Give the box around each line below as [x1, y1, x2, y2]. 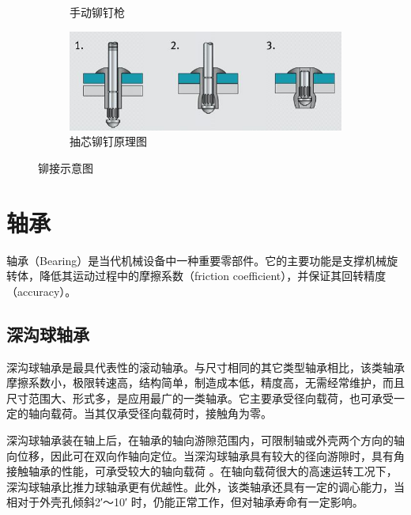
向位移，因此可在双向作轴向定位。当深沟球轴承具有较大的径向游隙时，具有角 [6, 447, 405, 464]
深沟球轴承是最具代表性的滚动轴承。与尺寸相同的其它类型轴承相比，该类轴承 [6, 358, 405, 375]
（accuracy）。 [6, 282, 77, 299]
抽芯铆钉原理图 [70, 133, 147, 150]
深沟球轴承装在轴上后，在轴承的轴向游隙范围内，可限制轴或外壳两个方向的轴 [6, 432, 405, 449]
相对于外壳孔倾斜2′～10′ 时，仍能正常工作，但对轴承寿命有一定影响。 [6, 494, 364, 510]
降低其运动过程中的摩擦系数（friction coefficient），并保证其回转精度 [39, 267, 386, 284]
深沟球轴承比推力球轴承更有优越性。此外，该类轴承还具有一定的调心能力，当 [6, 478, 405, 494]
